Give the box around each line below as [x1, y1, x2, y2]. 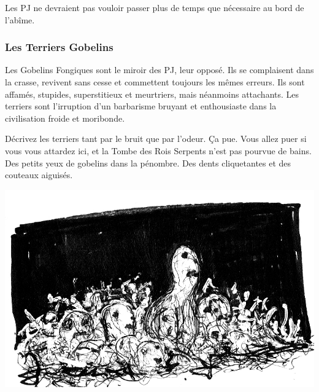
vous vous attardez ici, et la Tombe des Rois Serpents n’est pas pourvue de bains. [5, 144, 312, 157]
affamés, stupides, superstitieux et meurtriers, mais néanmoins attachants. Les [5, 87, 299, 100]
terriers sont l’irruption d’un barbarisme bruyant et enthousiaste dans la [5, 100, 277, 112]
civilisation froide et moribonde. [5, 111, 125, 124]
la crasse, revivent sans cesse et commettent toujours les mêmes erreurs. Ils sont [5, 76, 305, 88]
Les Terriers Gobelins [5, 39, 113, 55]
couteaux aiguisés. [5, 168, 73, 181]
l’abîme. [5, 13, 35, 26]
